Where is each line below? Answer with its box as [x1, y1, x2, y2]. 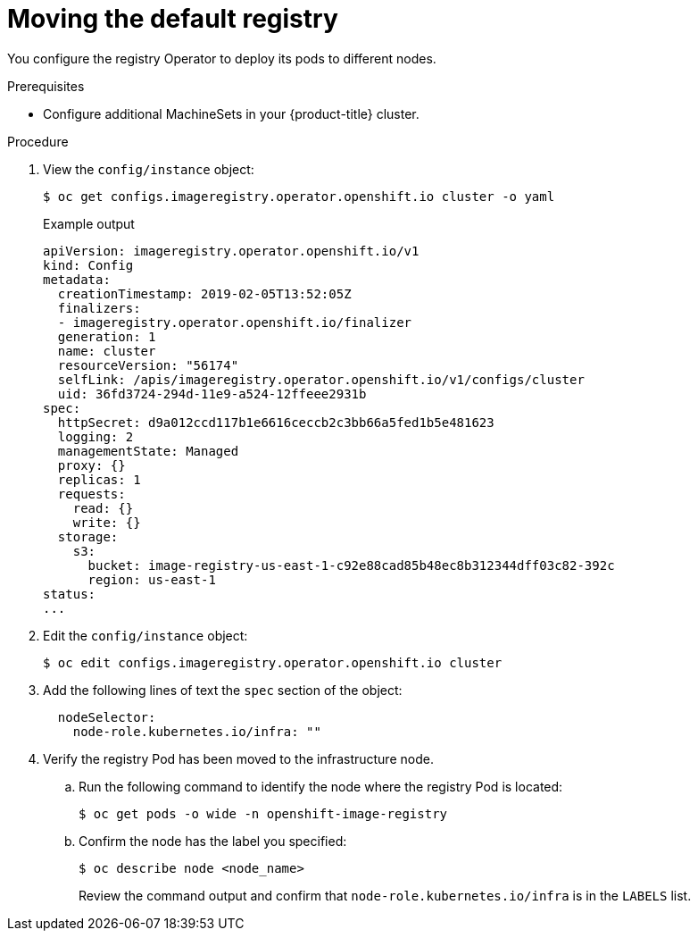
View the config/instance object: [43, 161, 254, 177]
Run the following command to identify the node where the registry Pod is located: [79, 778, 563, 794]
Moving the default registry [7, 4, 338, 34]
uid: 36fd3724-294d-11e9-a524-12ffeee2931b [57, 386, 367, 401]
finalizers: [57, 300, 141, 315]
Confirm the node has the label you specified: [79, 833, 347, 849]
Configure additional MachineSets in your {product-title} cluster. [43, 105, 420, 121]
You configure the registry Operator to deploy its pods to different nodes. [7, 50, 436, 66]
